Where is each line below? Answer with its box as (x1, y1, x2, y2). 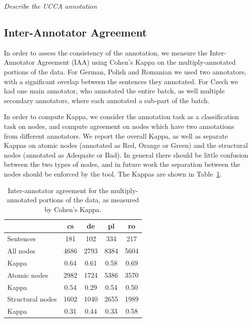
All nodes (7, 245, 36, 255)
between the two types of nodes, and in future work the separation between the (4, 159, 240, 169)
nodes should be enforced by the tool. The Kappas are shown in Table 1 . (4, 168, 222, 179)
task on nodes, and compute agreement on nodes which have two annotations (4, 121, 234, 131)
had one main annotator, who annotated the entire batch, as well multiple (4, 86, 225, 96)
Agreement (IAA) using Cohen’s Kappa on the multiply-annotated (37, 57, 236, 67)
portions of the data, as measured (39, 195, 139, 205)
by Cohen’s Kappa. (44, 204, 102, 214)
